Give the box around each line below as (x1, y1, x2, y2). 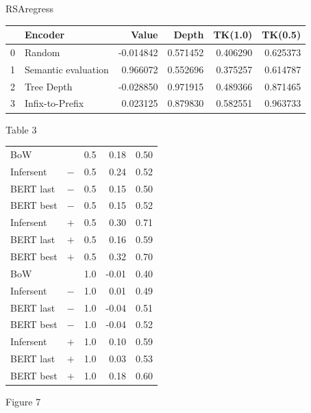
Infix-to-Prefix (25, 96, 84, 110)
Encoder (25, 27, 65, 42)
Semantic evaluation (25, 62, 109, 76)
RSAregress (5, 1, 54, 15)
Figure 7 (5, 394, 41, 408)
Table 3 (5, 122, 37, 136)
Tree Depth (25, 79, 73, 93)
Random (25, 45, 60, 59)
